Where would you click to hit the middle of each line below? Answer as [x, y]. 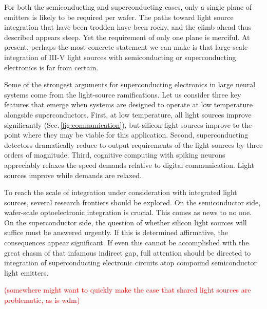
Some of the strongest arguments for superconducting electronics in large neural [130, 84]
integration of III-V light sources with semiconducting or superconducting [120, 57]
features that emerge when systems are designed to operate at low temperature [128, 104]
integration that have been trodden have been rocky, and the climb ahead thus [128, 27]
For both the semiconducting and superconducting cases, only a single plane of [128, 7]
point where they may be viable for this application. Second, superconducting [126, 135]
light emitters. [26, 272]
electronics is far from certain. [51, 67]
